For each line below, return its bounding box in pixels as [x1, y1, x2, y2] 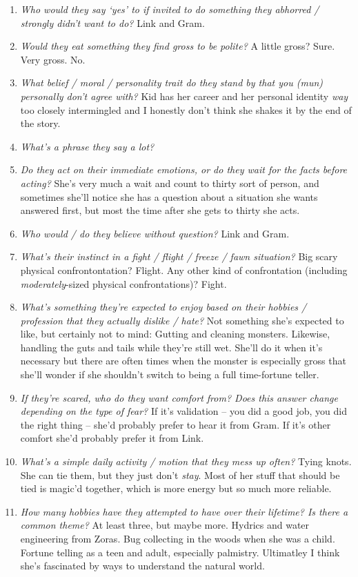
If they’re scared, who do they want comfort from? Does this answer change [20, 390, 339, 404]
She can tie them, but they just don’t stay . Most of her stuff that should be [20, 467, 340, 482]
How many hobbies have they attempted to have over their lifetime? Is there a [20, 504, 348, 518]
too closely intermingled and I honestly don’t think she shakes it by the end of [20, 102, 352, 117]
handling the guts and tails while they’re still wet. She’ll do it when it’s [20, 340, 323, 354]
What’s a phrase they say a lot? [20, 139, 155, 153]
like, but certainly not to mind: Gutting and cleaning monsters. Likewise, [20, 326, 330, 341]
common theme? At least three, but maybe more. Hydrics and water [20, 518, 310, 532]
